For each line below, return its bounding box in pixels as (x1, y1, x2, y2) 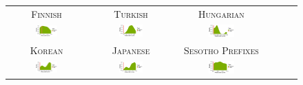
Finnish (31, 6, 62, 21)
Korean (30, 42, 63, 57)
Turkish (114, 6, 148, 21)
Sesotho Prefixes (184, 42, 259, 57)
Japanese (112, 42, 150, 57)
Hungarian (198, 6, 244, 21)
